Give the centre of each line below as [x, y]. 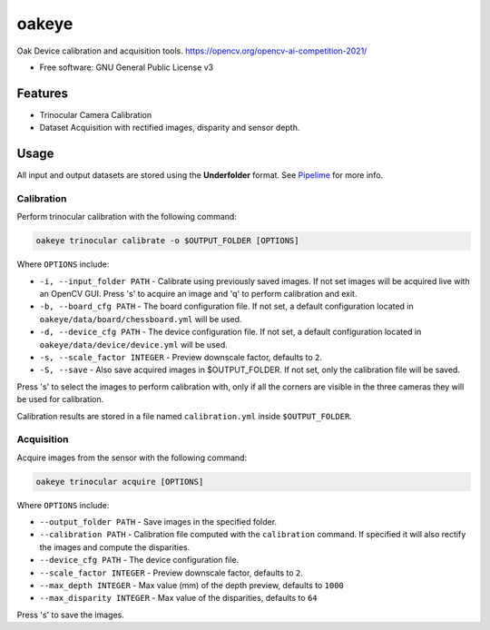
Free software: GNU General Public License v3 [127, 67]
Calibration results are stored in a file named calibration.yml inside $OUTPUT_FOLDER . [185, 416]
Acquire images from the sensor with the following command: [132, 458]
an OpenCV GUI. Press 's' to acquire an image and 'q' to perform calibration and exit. [198, 294]
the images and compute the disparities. [115, 547]
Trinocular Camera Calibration [96, 114]
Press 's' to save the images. [70, 615]
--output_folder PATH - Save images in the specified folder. [158, 522]
